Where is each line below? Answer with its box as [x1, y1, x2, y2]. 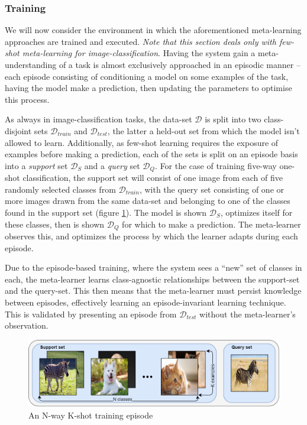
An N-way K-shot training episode [28, 408, 153, 421]
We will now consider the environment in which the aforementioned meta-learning [5, 24, 302, 36]
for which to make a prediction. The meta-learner [122, 218, 301, 230]
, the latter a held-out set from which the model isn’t [107, 124, 300, 137]
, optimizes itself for [220, 206, 293, 218]
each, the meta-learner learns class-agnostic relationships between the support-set [5, 272, 300, 285]
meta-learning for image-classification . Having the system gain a [22, 47, 256, 59]
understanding [5, 59, 57, 70]
